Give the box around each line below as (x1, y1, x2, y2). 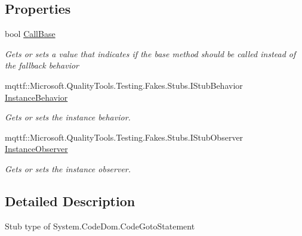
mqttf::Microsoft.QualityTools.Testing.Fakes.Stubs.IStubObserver (5, 131, 244, 143)
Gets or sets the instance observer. (5, 162, 131, 175)
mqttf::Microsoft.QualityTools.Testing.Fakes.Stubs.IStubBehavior (5, 79, 243, 91)
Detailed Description (5, 191, 135, 210)
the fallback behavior (5, 59, 79, 72)
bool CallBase (5, 27, 56, 40)
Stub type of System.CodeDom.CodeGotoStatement (5, 219, 195, 232)
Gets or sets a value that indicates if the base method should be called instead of (5, 47, 296, 60)
